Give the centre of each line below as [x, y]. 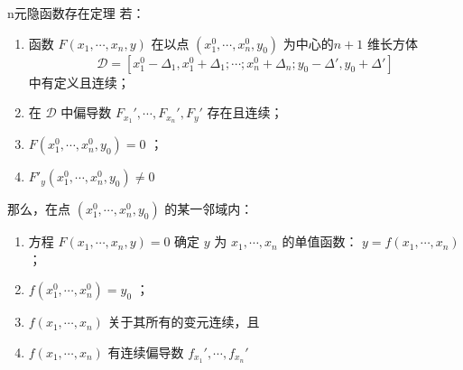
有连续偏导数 [146, 351]
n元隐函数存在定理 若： [76, 13]
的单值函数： [320, 241]
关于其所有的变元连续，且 [184, 322]
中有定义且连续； [79, 82]
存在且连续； [245, 112]
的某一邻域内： [209, 209]
